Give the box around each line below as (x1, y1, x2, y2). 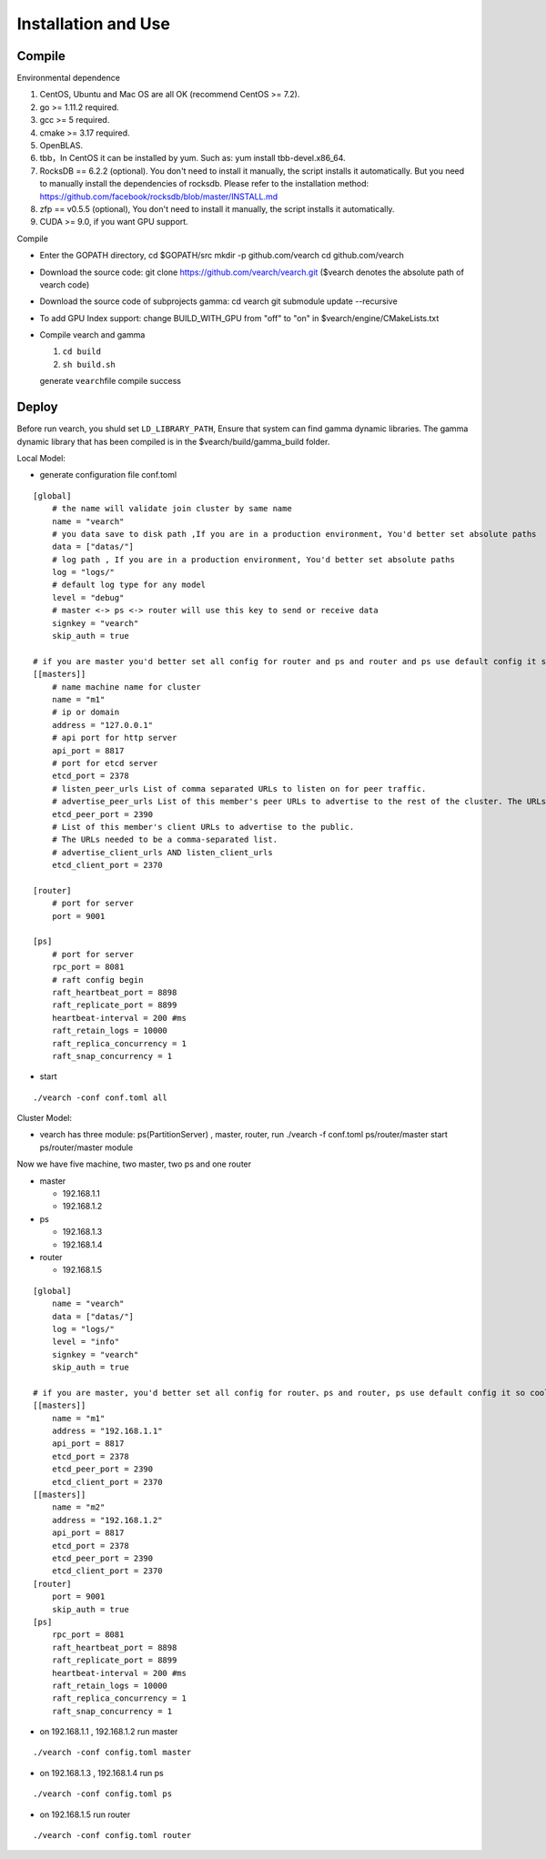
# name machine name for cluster (51, 682, 202, 692)
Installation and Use (16, 14, 170, 34)
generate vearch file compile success (39, 376, 182, 387)
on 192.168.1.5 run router (39, 1809, 131, 1820)
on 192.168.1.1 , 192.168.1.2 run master (39, 1726, 178, 1737)
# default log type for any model (51, 580, 207, 591)
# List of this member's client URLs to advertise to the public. (51, 822, 355, 832)
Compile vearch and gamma (39, 329, 146, 340)
